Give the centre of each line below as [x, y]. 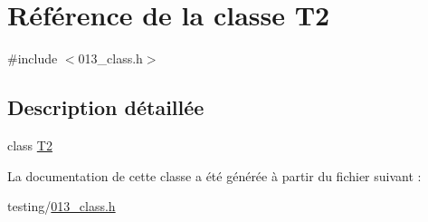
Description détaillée [106, 107]
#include [33, 58]
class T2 [30, 145]
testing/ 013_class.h [62, 206]
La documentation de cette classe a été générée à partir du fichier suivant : [214, 175]
